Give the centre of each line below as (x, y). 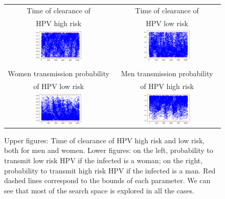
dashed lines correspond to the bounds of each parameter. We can (107, 180)
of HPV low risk (59, 86)
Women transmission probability (59, 73)
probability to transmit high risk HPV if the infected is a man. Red (110, 170)
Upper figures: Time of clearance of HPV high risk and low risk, (105, 140)
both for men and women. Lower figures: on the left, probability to (109, 150)
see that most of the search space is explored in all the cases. (99, 190)
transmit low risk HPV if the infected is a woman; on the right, (103, 160)
